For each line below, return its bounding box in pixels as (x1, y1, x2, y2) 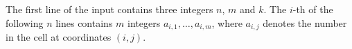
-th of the (292, 2, 333, 16)
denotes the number (263, 15, 347, 30)
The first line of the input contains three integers (6, 2, 213, 16)
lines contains (55, 15, 113, 30)
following (6, 15, 44, 30)
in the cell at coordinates (6, 30, 112, 44)
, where (211, 15, 243, 30)
